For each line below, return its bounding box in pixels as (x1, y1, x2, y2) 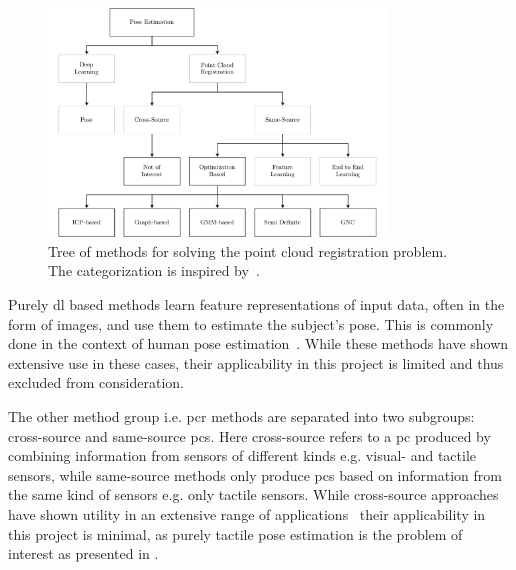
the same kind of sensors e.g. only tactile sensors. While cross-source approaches (8, 484, 499, 505)
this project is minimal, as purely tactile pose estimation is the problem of (8, 523, 463, 544)
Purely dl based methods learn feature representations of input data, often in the (8, 293, 505, 314)
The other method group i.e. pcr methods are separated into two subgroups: (8, 405, 475, 426)
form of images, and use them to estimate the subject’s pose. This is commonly (8, 313, 494, 334)
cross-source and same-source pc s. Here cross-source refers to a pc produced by (8, 425, 491, 446)
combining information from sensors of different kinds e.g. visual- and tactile (8, 445, 477, 466)
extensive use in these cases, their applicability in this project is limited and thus (8, 352, 504, 373)
